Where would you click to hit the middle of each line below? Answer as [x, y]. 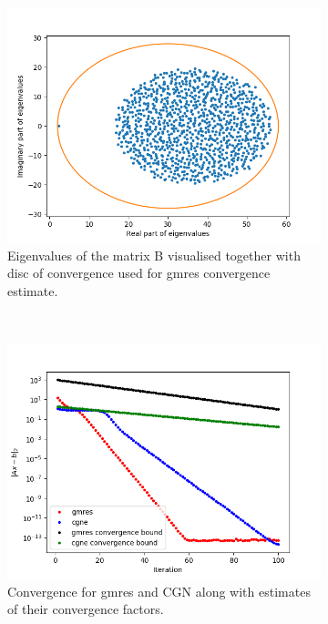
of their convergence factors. [86, 609]
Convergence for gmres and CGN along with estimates [159, 591]
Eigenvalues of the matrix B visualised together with [154, 255]
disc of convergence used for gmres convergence [139, 273]
